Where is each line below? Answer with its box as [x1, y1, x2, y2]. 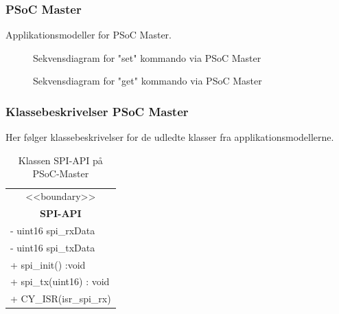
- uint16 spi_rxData [10, 223, 95, 237]
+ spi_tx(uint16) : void [10, 274, 110, 289]
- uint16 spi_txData [10, 240, 95, 254]
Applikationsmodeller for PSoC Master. [5, 27, 172, 42]
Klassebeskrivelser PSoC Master [5, 102, 189, 120]
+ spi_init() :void [10, 257, 86, 271]
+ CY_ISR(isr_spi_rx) [10, 291, 111, 306]
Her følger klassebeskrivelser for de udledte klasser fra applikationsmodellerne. [5, 130, 334, 144]
